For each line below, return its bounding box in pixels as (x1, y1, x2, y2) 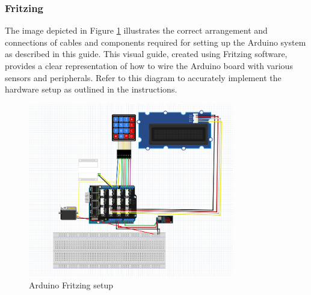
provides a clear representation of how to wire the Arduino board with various (5, 59, 293, 71)
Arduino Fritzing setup (29, 278, 113, 291)
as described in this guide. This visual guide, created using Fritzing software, (5, 47, 288, 60)
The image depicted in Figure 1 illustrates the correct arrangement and (5, 24, 268, 37)
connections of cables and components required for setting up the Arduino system (5, 35, 306, 48)
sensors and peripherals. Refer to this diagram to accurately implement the (5, 71, 282, 84)
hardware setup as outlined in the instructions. (5, 83, 177, 96)
